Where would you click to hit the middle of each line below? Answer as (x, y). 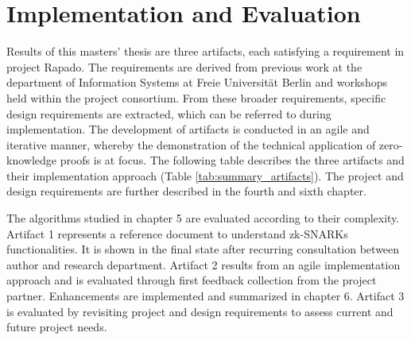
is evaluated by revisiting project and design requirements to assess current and (200, 311)
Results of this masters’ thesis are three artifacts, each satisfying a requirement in (205, 51)
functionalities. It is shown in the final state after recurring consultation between (203, 249)
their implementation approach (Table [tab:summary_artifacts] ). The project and (205, 175)
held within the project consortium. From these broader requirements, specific (196, 97)
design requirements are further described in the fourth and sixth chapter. (186, 191)
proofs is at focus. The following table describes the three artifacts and (232, 160)
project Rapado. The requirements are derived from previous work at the (184, 66)
